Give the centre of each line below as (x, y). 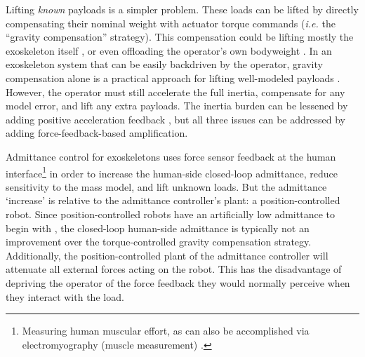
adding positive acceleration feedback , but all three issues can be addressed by (175, 119)
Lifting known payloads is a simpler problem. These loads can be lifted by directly (182, 9)
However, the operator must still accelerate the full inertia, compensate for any (175, 92)
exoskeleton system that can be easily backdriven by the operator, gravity (164, 64)
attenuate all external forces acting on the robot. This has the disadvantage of (174, 269)
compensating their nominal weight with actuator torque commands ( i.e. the (171, 23)
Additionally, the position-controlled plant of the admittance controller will (167, 255)
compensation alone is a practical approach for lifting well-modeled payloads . (173, 78)
